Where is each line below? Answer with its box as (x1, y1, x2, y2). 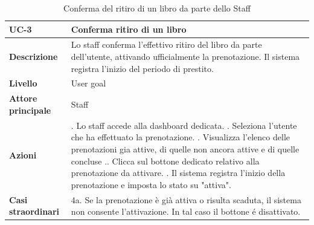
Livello (9, 77, 37, 90)
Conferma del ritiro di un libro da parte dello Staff (63, 2, 251, 14)
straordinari (9, 205, 60, 218)
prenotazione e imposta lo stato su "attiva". (71, 178, 231, 191)
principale (9, 103, 51, 116)
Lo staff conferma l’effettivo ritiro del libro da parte (71, 38, 262, 51)
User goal (71, 77, 106, 90)
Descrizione (9, 50, 58, 63)
